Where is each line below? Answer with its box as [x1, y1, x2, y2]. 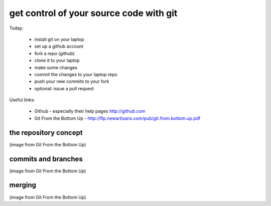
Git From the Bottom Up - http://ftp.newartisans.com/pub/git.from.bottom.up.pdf [34, 115, 201, 121]
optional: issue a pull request [34, 85, 94, 91]
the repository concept [9, 128, 83, 137]
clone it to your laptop [34, 58, 80, 64]
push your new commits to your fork [34, 78, 110, 85]
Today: [9, 25, 24, 31]
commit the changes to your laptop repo [34, 71, 117, 77]
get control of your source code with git [9, 8, 178, 19]
